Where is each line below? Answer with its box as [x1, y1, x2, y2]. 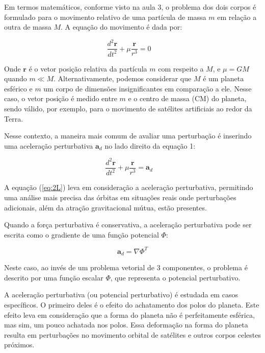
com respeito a [158, 63, 204, 74]
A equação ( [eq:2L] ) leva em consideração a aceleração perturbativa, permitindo [4, 182, 253, 193]
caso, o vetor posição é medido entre [4, 93, 117, 104]
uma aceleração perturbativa [4, 140, 93, 151]
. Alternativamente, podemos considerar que [54, 73, 192, 84]
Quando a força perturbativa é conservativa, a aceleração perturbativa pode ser [4, 219, 252, 230]
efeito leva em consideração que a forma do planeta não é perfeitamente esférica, [4, 309, 255, 320]
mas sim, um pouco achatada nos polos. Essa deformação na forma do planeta [4, 319, 248, 330]
